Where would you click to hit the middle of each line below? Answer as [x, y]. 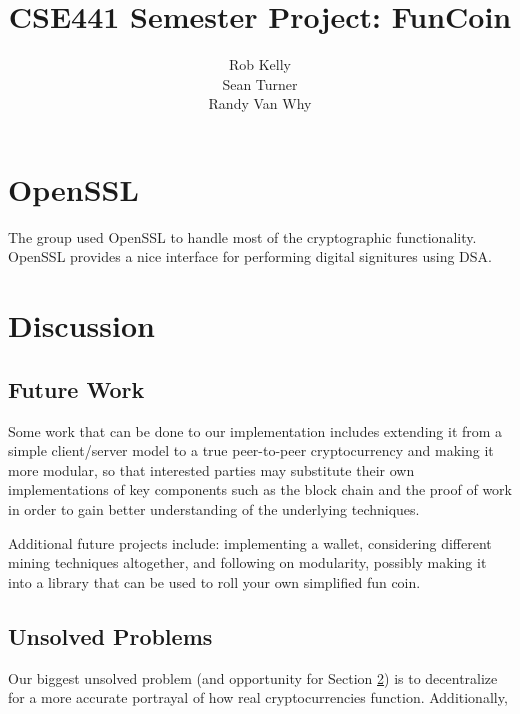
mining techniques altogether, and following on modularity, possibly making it [247, 562]
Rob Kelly [260, 64]
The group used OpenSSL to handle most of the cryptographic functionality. [242, 236]
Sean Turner [260, 83]
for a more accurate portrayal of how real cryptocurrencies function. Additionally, [258, 697]
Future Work [76, 388]
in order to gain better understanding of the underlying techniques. [214, 508]
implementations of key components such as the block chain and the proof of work [260, 489]
